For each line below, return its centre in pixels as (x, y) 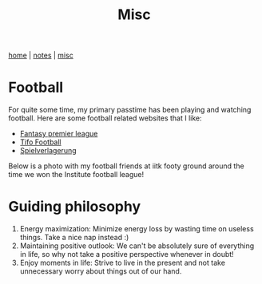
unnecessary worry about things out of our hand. (101, 271)
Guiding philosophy (75, 207)
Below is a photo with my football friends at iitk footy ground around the (127, 166)
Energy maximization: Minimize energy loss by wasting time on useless (137, 229)
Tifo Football (40, 142)
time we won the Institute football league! (76, 175)
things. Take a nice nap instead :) (74, 238)
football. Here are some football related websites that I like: (105, 118)
